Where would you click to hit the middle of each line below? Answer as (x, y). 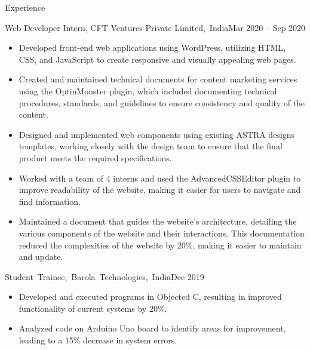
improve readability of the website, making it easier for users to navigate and (160, 190)
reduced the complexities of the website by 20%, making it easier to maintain (160, 245)
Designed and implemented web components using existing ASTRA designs (157, 134)
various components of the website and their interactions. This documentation (162, 233)
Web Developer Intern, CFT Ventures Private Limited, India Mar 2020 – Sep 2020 (155, 27)
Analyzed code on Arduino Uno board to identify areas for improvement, (152, 328)
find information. (50, 201)
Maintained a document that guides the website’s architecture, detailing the (158, 221)
